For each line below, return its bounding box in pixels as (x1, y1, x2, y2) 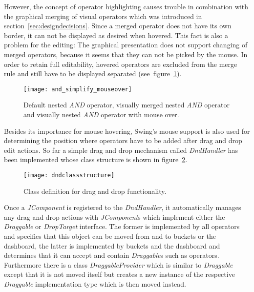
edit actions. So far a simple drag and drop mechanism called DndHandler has (4, 145, 238, 155)
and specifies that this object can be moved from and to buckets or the (4, 231, 216, 241)
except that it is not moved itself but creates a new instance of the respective (4, 269, 235, 279)
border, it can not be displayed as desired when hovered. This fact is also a (4, 30, 229, 40)
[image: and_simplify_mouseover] (23, 85, 132, 93)
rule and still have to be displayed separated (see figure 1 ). (4, 68, 182, 79)
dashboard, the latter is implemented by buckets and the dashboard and (4, 240, 220, 250)
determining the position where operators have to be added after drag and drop (4, 135, 242, 146)
